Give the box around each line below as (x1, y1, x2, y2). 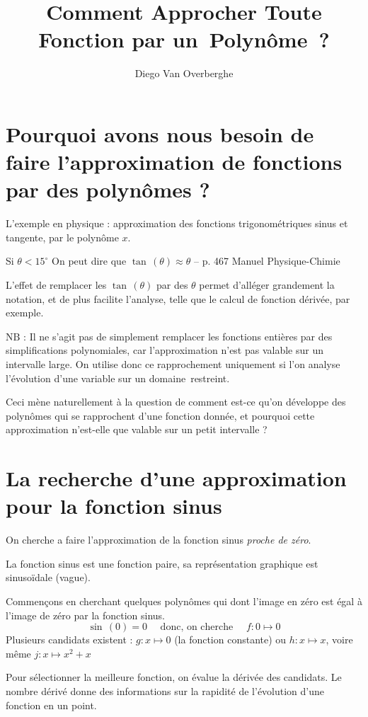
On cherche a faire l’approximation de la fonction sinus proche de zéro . (6, 532, 311, 547)
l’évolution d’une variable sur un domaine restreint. (6, 370, 230, 385)
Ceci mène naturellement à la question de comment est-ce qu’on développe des (6, 394, 346, 409)
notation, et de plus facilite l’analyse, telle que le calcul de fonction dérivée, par (6, 291, 350, 306)
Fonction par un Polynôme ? (38, 25, 330, 54)
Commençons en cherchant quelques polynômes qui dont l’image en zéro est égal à (6, 594, 362, 609)
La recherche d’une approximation (6, 464, 347, 493)
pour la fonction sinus (6, 491, 222, 520)
